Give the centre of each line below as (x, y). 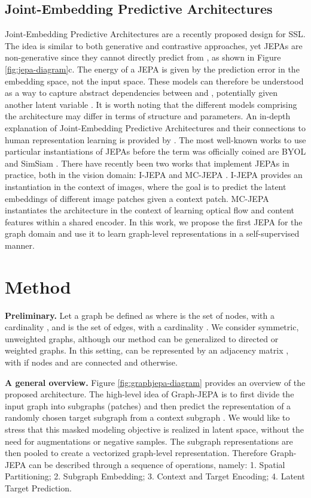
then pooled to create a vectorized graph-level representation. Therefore (136, 453)
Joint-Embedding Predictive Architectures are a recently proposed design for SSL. (155, 34)
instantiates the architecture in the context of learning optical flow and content (150, 210)
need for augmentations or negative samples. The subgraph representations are (149, 441)
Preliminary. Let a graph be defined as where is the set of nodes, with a (140, 315)
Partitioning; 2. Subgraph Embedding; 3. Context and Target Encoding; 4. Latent (155, 476)
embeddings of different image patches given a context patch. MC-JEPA (137, 198)
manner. (20, 245)
